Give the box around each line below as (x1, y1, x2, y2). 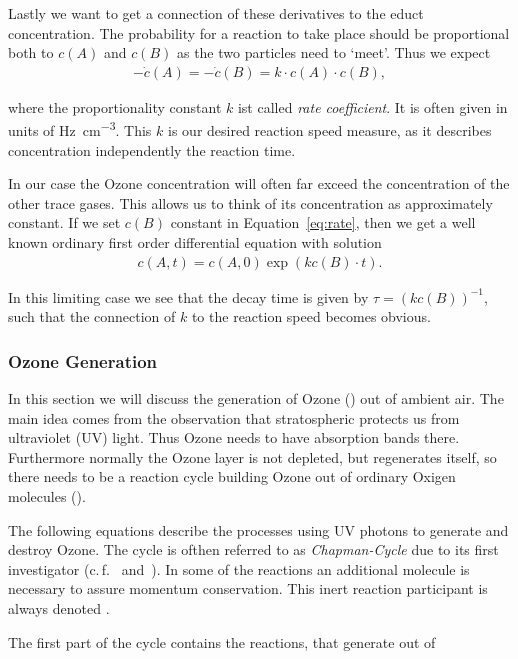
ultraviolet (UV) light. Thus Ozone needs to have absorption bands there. (8, 427, 460, 448)
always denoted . (8, 598, 110, 618)
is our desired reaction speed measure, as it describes (168, 120, 492, 141)
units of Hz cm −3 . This (8, 117, 152, 141)
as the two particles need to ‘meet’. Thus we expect (176, 42, 491, 63)
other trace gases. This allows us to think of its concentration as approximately (8, 192, 493, 213)
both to (8, 42, 54, 63)
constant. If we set (8, 212, 121, 233)
